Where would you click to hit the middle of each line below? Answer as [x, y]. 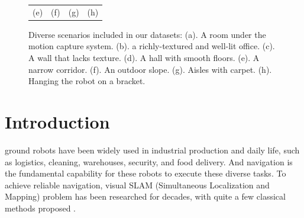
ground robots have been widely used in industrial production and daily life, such [152, 150]
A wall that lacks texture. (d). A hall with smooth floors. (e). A [144, 58]
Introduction [57, 121]
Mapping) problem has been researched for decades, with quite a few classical [145, 196]
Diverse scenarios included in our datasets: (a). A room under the [147, 34]
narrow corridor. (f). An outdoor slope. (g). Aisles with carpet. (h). [150, 69]
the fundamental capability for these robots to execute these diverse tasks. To [145, 173]
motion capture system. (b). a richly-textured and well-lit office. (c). [152, 46]
